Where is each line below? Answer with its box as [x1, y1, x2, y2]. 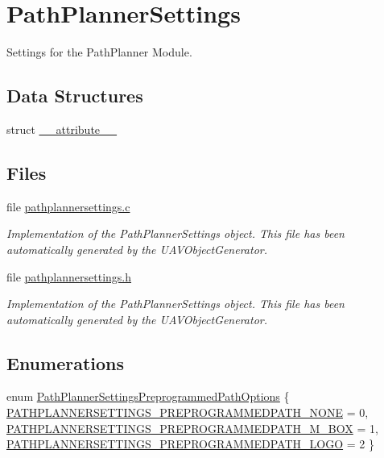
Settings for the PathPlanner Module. [6, 44, 192, 60]
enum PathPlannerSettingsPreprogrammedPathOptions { [6, 388, 290, 405]
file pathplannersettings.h [6, 268, 132, 285]
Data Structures [6, 83, 143, 108]
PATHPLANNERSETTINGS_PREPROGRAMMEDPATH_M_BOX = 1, [6, 419, 378, 436]
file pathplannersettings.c [6, 198, 130, 214]
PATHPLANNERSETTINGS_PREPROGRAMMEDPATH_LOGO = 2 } [6, 435, 374, 452]
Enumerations [6, 350, 125, 375]
